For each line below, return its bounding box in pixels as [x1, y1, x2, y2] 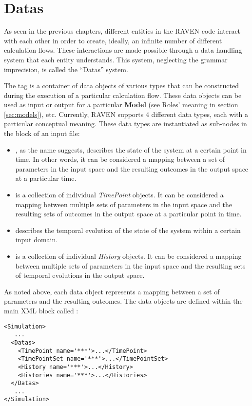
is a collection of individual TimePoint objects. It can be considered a [15, 190, 224, 200]
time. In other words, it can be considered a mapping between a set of [15, 154, 225, 164]
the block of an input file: [4, 128, 80, 138]
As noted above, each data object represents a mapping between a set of [4, 286, 220, 296]
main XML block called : [4, 305, 78, 315]
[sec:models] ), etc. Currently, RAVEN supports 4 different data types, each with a [4, 109, 249, 119]
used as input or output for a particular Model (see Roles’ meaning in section [4, 99, 238, 110]
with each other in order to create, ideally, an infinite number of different [4, 35, 222, 45]
